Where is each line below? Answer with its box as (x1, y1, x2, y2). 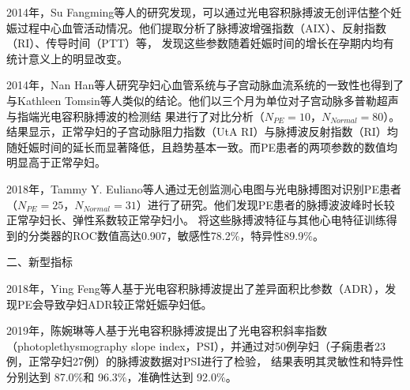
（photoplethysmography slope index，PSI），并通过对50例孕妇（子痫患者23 (6, 337, 386, 354)
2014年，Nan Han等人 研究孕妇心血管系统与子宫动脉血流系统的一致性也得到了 (6, 77, 404, 93)
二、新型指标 (6, 253, 73, 270)
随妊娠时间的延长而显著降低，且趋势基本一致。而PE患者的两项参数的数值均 (6, 138, 398, 155)
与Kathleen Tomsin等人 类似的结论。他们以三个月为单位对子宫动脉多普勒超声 (6, 92, 399, 108)
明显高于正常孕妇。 (6, 154, 106, 171)
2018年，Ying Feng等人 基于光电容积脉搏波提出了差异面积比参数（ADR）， (6, 279, 386, 296)
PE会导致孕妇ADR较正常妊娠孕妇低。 (17, 295, 213, 312)
